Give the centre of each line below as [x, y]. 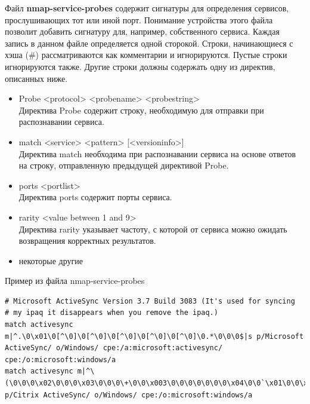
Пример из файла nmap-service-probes [75, 281]
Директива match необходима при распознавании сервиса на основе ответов [157, 153]
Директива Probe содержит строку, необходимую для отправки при [141, 110]
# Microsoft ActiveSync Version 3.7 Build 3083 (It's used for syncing [150, 301]
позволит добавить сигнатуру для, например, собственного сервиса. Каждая [142, 31]
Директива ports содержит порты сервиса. [95, 197]
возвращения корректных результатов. [87, 241]
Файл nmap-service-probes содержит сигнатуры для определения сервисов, [147, 8]
